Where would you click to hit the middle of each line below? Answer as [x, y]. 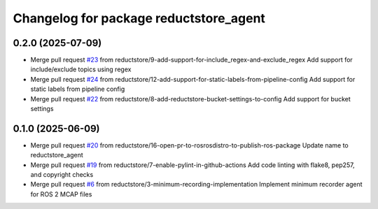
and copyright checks [62, 175]
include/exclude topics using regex [81, 69]
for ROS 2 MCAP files [61, 194]
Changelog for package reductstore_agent [139, 18]
